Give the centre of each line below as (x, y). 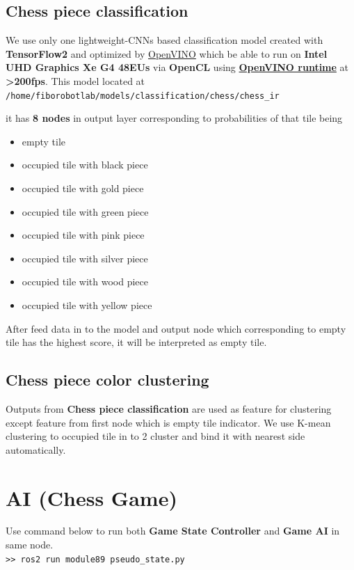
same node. (30, 545)
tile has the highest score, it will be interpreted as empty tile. (136, 342)
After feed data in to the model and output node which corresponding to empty (176, 328)
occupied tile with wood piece (85, 282)
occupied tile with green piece (85, 211)
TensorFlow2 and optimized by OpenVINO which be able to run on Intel (167, 53)
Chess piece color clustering (107, 380)
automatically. (36, 449)
